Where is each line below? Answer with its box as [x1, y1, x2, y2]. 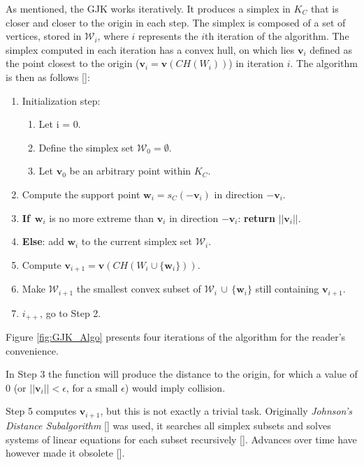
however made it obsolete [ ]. [6, 445, 125, 460]
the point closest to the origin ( [6, 56, 140, 71]
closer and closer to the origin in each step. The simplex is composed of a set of [6, 15, 346, 29]
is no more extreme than [49, 210, 154, 225]
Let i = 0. [38, 117, 81, 131]
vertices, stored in [6, 29, 82, 43]
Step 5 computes [6, 404, 77, 418]
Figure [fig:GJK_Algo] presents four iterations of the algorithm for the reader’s [6, 330, 346, 344]
